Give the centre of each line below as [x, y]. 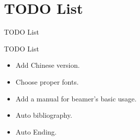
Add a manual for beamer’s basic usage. [76, 98]
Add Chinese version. [48, 65]
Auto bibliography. [44, 115]
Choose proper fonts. [47, 81]
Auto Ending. [36, 131]
